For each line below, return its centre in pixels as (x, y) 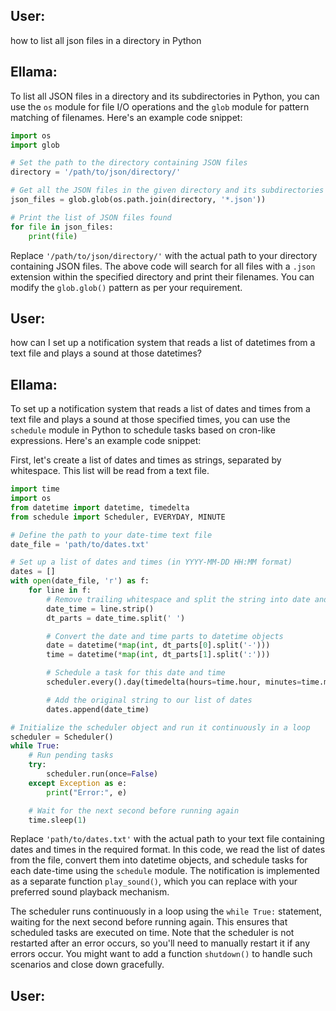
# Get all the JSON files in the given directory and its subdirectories (167, 190)
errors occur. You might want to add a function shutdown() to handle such (161, 954)
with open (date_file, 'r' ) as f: (80, 581)
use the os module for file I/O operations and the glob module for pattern (160, 106)
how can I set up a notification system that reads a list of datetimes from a (163, 343)
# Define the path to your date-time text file (111, 535)
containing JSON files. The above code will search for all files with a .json (163, 266)
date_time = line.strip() (100, 609)
